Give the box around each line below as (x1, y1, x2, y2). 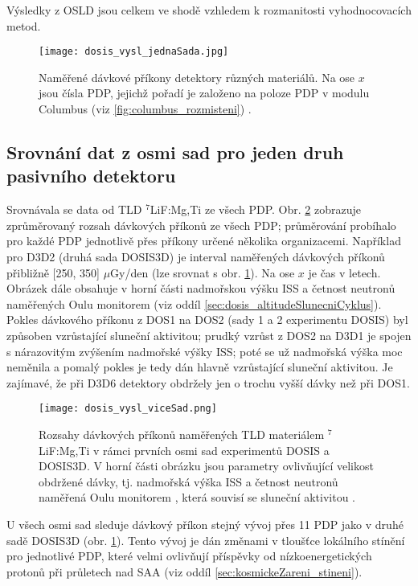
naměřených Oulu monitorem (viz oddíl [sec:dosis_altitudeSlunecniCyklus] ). (6, 295, 382, 312)
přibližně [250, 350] (6, 264, 100, 281)
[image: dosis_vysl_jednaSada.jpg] (39, 46, 229, 58)
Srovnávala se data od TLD (6, 201, 142, 218)
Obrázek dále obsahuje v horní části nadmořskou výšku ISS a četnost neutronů (6, 280, 395, 297)
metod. (6, 17, 41, 34)
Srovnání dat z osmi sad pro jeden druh (6, 140, 344, 165)
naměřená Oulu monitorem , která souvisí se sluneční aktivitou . (39, 489, 356, 506)
